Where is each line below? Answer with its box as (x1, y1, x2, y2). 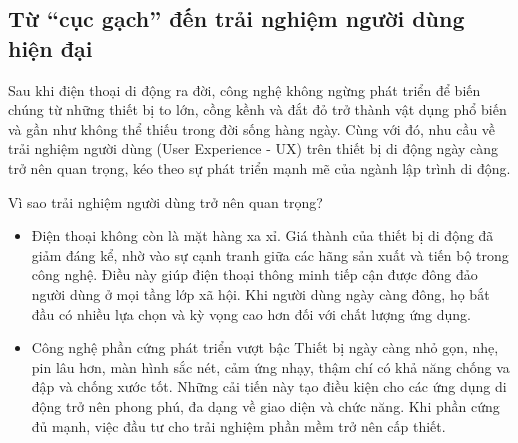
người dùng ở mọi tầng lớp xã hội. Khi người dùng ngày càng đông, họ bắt (31, 283, 490, 304)
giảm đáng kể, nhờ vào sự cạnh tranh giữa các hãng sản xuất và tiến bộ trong (31, 244, 509, 265)
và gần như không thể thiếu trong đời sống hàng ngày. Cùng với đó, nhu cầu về (8, 118, 496, 139)
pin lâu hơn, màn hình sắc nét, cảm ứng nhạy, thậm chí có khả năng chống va (31, 356, 510, 377)
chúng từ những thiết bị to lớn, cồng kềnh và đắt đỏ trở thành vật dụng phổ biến (8, 99, 507, 120)
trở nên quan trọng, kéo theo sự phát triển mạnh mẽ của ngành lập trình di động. (8, 157, 511, 178)
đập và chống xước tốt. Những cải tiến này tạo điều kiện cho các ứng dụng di (31, 376, 507, 397)
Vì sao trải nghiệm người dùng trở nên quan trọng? (8, 191, 323, 212)
